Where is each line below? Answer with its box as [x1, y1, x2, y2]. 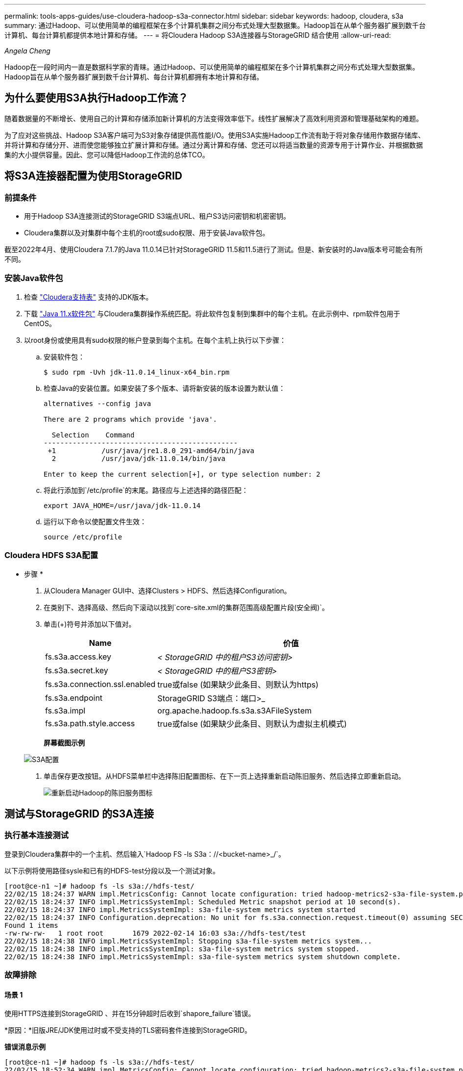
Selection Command [51, 431, 135, 439]
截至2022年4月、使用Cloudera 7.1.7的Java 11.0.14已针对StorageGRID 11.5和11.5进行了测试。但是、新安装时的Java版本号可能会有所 [4, 245, 423, 254]
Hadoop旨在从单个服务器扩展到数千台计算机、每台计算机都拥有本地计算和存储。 [4, 73, 264, 81]
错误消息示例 [4, 1043, 46, 1051]
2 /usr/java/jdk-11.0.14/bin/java [51, 454, 225, 462]
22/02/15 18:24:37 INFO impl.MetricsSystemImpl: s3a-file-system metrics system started [4, 905, 356, 914]
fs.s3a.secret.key [45, 665, 108, 675]
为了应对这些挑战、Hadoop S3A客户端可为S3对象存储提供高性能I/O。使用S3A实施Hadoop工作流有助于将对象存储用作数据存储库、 [4, 130, 425, 139]
